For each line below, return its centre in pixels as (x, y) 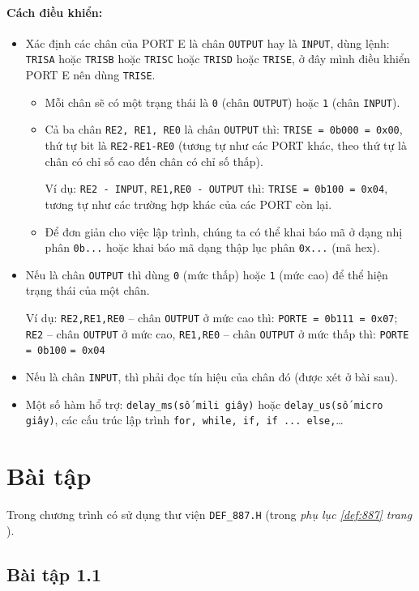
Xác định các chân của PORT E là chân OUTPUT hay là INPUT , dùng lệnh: (207, 43)
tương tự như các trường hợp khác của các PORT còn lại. (188, 204)
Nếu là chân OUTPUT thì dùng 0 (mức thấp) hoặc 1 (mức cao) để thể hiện (207, 274)
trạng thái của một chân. (88, 290)
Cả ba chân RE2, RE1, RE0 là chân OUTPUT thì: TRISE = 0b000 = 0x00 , (224, 129)
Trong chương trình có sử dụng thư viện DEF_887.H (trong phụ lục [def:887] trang (209, 514)
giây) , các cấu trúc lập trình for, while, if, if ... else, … (184, 420)
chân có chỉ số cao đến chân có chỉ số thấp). (154, 161)
